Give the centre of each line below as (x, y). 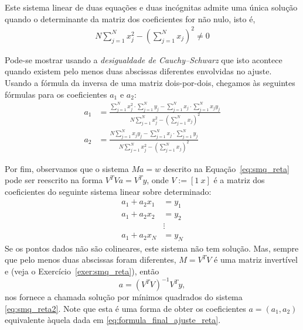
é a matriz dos (239, 180)
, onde (158, 180)
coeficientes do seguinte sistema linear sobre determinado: (108, 191)
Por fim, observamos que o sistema (67, 168)
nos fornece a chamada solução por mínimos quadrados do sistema (124, 297)
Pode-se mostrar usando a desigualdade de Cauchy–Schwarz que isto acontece (144, 59)
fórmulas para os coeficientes (56, 94)
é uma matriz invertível (256, 259)
